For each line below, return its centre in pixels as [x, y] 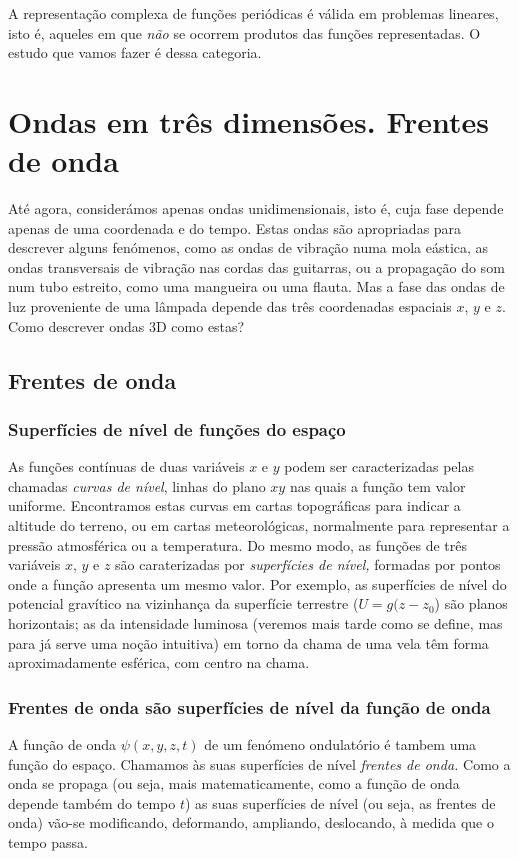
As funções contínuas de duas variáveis [126, 466]
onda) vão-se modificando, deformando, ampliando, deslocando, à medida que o [251, 822]
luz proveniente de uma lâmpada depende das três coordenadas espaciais [230, 306]
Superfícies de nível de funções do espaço [177, 428]
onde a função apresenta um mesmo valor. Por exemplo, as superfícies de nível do [257, 583]
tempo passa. [48, 841]
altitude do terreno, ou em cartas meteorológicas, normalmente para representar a [259, 525]
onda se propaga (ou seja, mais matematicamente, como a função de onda [234, 783]
